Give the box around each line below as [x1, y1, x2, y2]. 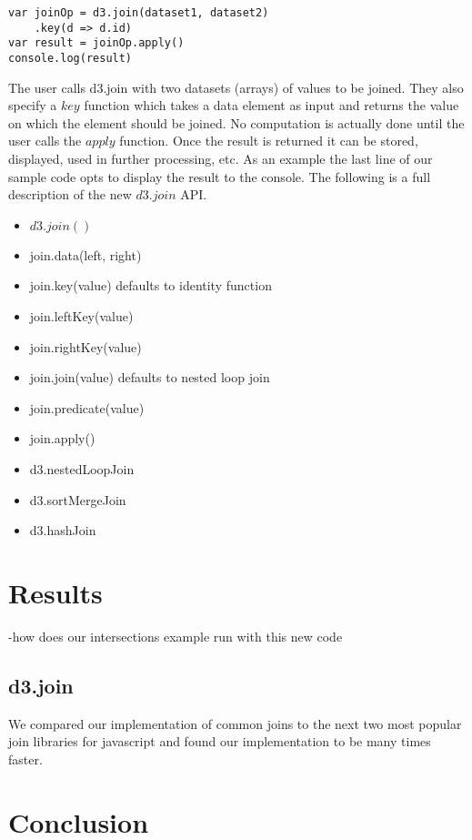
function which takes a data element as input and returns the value [84, 96, 459, 115]
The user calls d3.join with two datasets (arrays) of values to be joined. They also [8, 77, 464, 96]
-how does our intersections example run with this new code [8, 626, 343, 645]
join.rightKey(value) [29, 337, 142, 356]
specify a [8, 96, 57, 115]
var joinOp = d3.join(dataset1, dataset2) [8, 6, 269, 19]
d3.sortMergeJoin [29, 490, 126, 509]
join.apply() [29, 429, 95, 448]
